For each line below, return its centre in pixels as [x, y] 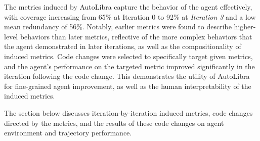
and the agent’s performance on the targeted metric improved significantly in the [129, 66]
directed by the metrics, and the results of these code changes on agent [114, 123]
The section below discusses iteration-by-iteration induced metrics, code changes [128, 112]
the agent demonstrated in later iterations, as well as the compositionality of [123, 46]
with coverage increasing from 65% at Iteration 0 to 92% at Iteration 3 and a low [130, 16]
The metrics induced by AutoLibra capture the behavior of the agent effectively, [128, 7]
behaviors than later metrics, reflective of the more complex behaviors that [136, 36]
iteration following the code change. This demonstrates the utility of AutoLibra [127, 76]
